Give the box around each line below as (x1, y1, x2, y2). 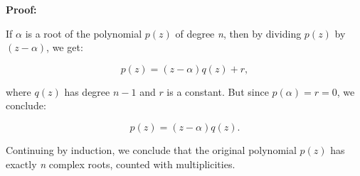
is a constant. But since (166, 84, 269, 99)
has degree (64, 84, 110, 99)
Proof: (6, 2, 37, 16)
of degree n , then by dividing (175, 26, 302, 40)
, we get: (46, 40, 83, 55)
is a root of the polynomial (25, 26, 142, 40)
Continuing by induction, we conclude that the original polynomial (6, 142, 297, 157)
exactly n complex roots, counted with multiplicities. (6, 156, 235, 171)
